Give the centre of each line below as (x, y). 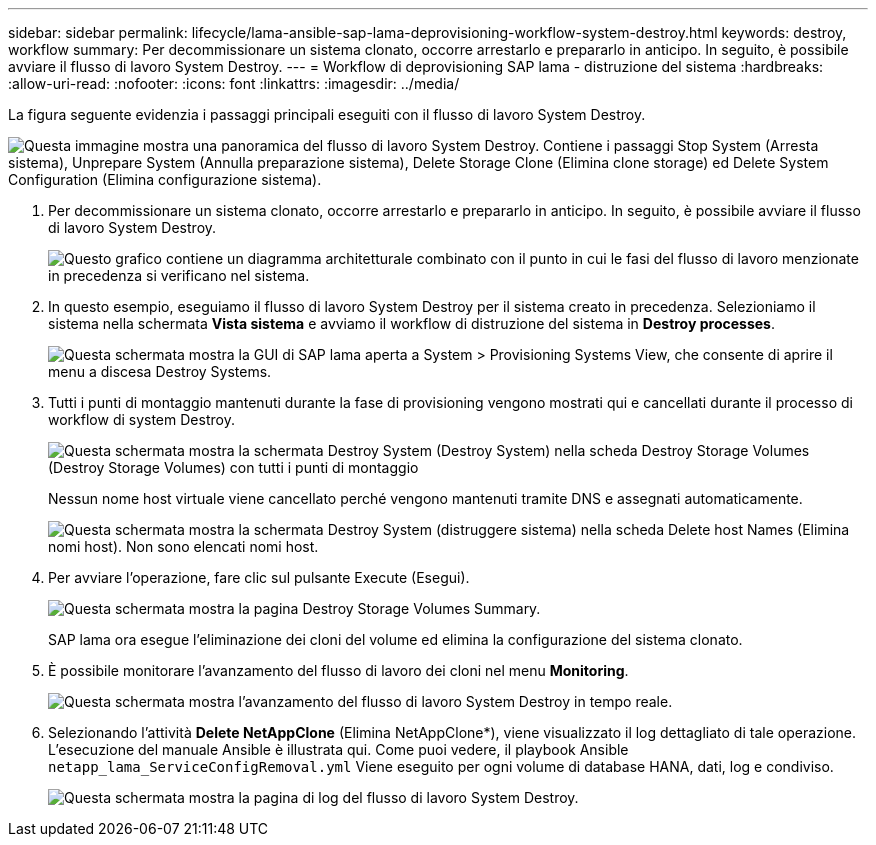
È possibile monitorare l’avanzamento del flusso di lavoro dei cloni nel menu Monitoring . (338, 670)
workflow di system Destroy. (141, 419)
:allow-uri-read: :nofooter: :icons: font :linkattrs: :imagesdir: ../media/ (234, 83)
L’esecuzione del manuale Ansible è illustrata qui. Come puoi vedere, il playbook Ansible (338, 749)
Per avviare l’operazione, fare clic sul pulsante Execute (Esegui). (259, 577)
